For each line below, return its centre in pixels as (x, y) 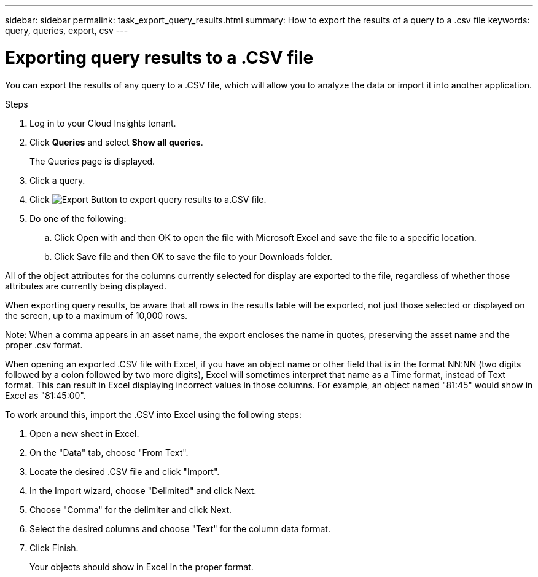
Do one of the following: (78, 218)
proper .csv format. (44, 345)
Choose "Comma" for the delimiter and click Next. (131, 509)
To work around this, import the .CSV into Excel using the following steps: (153, 414)
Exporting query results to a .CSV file (159, 57)
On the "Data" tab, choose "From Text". (109, 452)
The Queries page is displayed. (92, 161)
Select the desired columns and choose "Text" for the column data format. (180, 528)
